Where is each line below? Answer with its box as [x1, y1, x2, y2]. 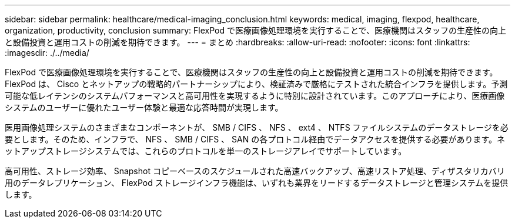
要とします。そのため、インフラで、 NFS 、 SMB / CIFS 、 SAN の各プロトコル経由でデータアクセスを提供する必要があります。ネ [5, 134, 506, 144]
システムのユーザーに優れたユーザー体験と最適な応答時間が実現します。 [5, 102, 283, 112]
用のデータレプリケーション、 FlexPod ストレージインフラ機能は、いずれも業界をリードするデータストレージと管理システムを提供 [5, 178, 509, 188]
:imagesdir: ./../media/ [5, 48, 89, 58]
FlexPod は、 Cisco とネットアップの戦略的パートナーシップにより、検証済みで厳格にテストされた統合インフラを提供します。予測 [5, 79, 508, 89]
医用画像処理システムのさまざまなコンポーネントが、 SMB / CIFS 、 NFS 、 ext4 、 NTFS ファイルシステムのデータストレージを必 [5, 122, 509, 132]
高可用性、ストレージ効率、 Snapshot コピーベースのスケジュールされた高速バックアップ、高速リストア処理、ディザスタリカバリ [5, 166, 505, 176]
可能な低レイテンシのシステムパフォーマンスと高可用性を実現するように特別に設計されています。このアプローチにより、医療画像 [5, 91, 505, 101]
